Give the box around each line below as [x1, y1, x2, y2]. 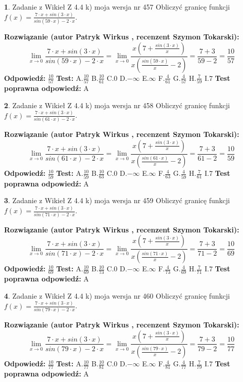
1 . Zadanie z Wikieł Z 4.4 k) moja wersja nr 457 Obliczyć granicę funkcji [4, 2, 230, 12]
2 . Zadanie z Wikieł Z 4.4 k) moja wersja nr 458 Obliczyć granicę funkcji [4, 100, 230, 110]
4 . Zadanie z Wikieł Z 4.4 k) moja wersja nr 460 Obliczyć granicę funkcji [4, 290, 230, 301]
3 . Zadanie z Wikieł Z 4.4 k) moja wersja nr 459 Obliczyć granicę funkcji [4, 195, 230, 206]
